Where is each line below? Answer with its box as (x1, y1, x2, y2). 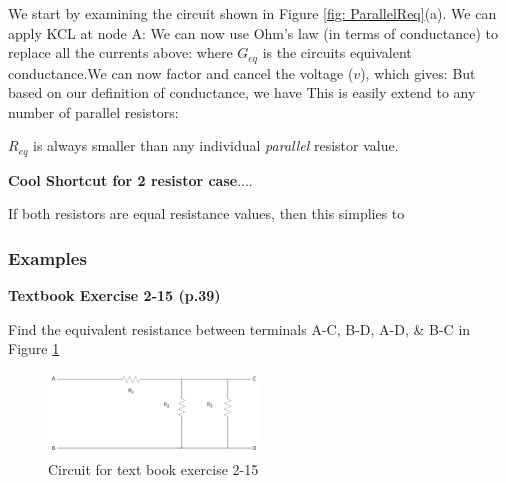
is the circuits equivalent (262, 42, 412, 63)
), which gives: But (360, 62, 476, 83)
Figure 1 (8, 338, 60, 359)
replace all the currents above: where (8, 42, 233, 63)
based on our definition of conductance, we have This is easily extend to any (8, 82, 476, 103)
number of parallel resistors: (8, 101, 179, 122)
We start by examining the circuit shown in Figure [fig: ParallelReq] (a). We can (8, 3, 497, 23)
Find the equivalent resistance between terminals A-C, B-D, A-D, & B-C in (8, 318, 471, 339)
